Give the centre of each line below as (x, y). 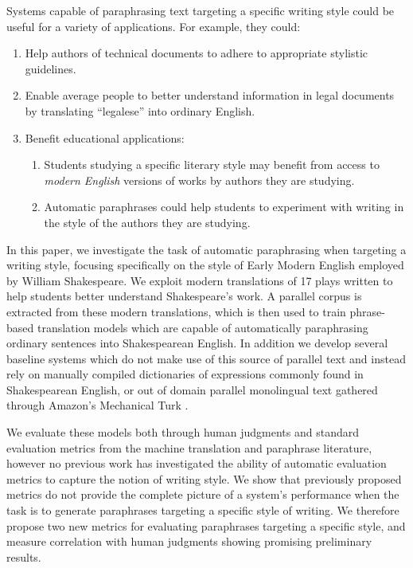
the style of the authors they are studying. (147, 222)
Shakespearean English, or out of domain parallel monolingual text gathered (192, 389)
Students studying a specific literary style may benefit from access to (212, 165)
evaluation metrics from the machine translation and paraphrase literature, (189, 447)
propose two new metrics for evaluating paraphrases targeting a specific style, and (206, 525)
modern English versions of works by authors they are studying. (199, 180)
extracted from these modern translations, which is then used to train (176, 311)
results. (24, 556)
